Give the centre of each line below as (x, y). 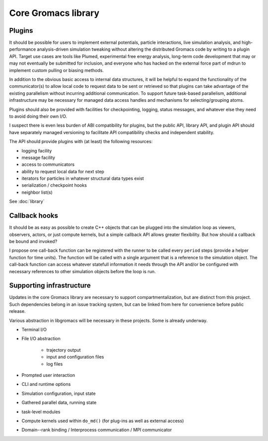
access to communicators (48, 164)
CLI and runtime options (46, 384)
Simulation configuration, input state (59, 393)
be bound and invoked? (33, 241)
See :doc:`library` (27, 202)
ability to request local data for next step (63, 171)
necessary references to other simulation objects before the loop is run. (82, 271)
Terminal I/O (34, 329)
